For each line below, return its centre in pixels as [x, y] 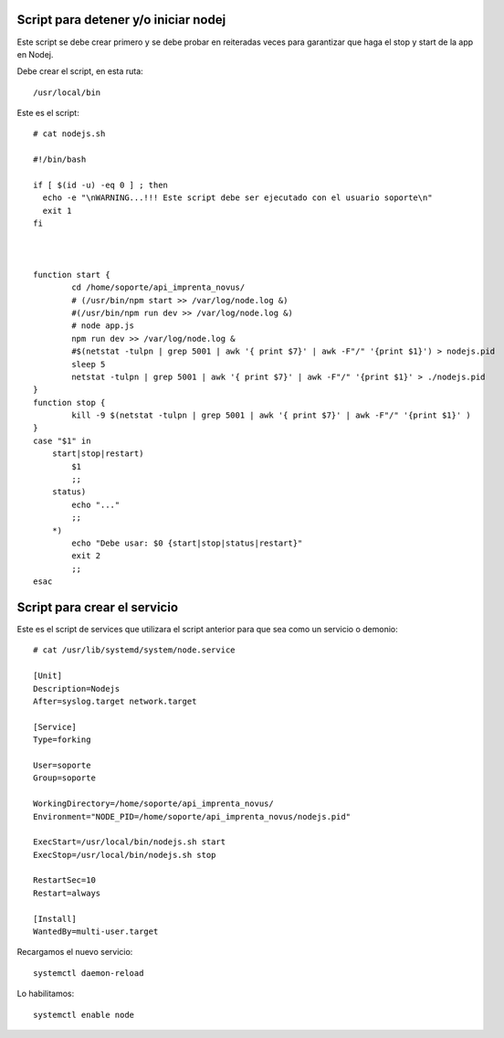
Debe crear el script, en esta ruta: [80, 71]
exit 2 [86, 556]
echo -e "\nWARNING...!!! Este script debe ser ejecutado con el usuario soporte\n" [237, 198]
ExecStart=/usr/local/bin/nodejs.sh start [130, 842]
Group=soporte [64, 778]
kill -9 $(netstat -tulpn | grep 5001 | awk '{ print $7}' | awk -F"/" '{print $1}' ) [272, 415]
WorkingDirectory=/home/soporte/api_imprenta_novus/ [153, 804]
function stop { [69, 402]
